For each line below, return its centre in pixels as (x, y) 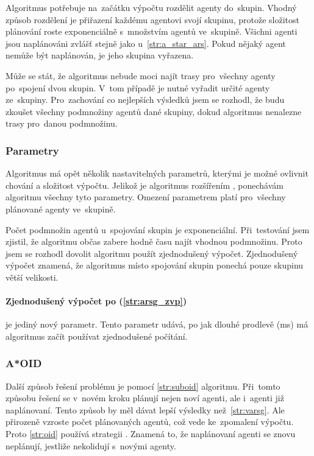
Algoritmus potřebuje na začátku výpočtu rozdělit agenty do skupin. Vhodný (151, 7)
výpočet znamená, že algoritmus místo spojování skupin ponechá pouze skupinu (155, 265)
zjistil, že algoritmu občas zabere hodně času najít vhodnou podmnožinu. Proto (154, 241)
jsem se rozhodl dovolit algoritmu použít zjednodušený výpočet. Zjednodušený (152, 253)
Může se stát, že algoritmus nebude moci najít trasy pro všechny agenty (141, 75)
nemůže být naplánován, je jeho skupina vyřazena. (100, 55)
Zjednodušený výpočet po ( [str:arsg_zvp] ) (96, 301)
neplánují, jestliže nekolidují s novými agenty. (91, 445)
